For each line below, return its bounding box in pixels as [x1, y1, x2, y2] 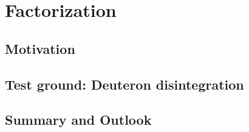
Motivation [5, 39, 75, 58]
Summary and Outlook [5, 110, 152, 129]
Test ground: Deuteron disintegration [5, 74, 244, 93]
